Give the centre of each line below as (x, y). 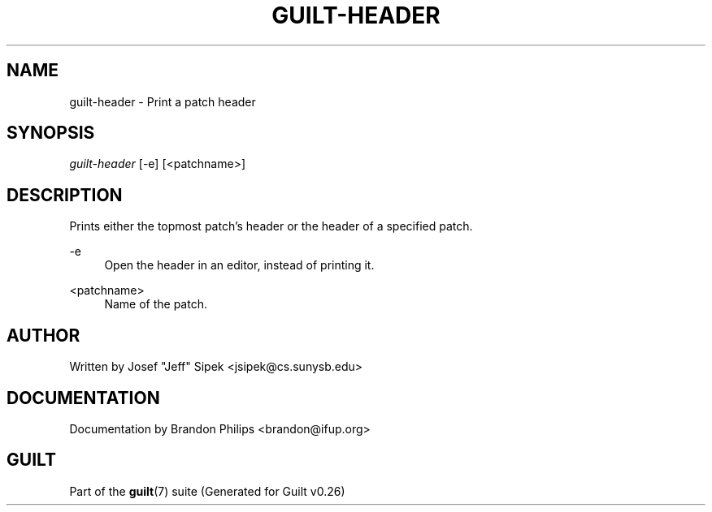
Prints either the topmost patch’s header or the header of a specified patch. (271, 226)
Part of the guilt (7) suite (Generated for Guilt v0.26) (207, 491)
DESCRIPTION (65, 195)
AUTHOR (43, 335)
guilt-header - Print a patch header (163, 101)
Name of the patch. (156, 304)
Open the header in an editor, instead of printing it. (239, 265)
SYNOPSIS (51, 133)
